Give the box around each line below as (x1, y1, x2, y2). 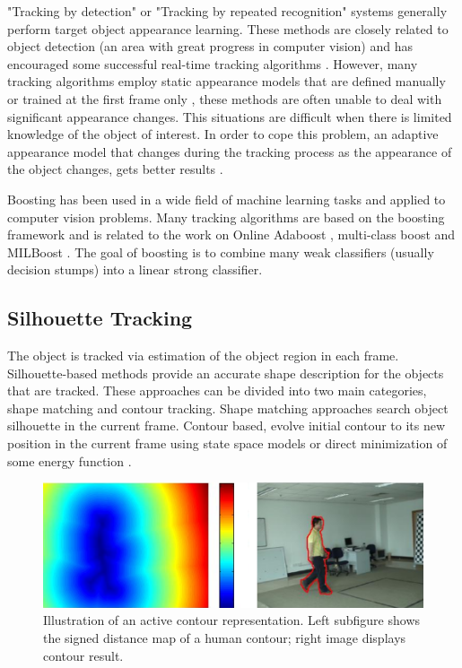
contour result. (43, 646, 124, 664)
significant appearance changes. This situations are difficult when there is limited (7, 107, 452, 126)
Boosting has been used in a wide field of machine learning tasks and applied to (7, 189, 446, 208)
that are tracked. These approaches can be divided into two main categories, (7, 381, 427, 400)
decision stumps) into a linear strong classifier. (7, 260, 263, 279)
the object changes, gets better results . (7, 160, 223, 178)
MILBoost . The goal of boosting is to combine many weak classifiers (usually (7, 242, 434, 261)
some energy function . (7, 451, 132, 470)
